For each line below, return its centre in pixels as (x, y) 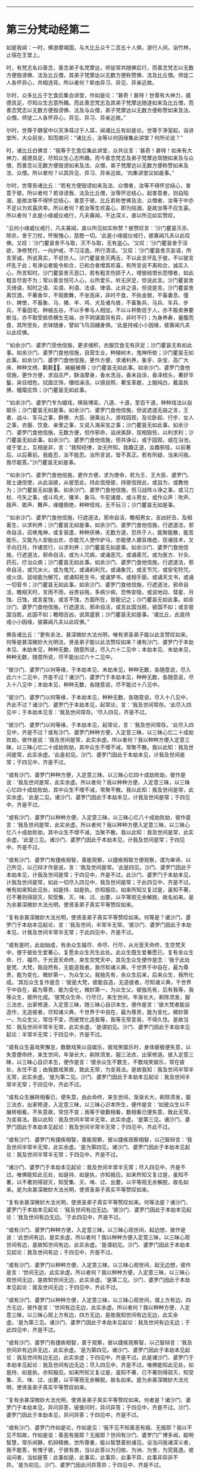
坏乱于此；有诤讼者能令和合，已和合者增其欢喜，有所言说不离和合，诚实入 (97, 265)
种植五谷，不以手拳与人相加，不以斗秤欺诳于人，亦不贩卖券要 (118, 310)
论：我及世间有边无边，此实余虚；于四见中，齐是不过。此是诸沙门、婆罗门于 (100, 1357)
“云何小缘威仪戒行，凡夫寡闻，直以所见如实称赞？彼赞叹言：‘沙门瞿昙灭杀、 (99, 228)
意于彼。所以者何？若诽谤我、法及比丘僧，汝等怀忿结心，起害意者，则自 (95, 193)
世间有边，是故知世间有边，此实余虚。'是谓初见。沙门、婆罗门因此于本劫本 (98, 1244)
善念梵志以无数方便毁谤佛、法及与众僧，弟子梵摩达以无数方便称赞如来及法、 (100, 110)
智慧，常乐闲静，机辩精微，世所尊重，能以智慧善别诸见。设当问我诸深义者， (100, 1442)
